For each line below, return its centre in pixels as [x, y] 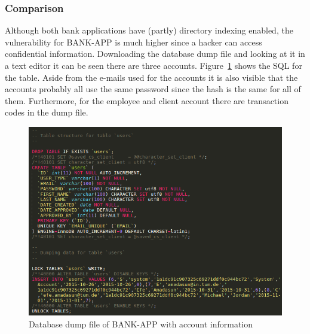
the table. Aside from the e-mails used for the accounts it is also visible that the [151, 77]
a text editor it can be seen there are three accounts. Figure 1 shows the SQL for [154, 65]
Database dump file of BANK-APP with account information [141, 324]
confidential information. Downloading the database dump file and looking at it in [155, 54]
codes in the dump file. [47, 112]
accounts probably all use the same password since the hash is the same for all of [153, 89]
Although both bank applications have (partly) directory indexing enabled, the [149, 30]
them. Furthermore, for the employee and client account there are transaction [147, 100]
